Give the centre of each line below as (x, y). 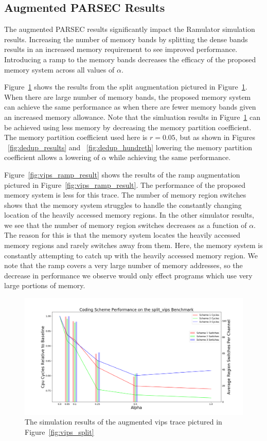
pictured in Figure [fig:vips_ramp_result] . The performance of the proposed (125, 184)
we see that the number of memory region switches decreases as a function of (126, 225)
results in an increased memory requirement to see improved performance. (121, 49)
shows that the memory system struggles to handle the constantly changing (123, 205)
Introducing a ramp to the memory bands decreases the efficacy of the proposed (130, 59)
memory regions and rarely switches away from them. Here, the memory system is (133, 245)
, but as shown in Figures (215, 137)
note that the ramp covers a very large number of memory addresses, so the (123, 265)
